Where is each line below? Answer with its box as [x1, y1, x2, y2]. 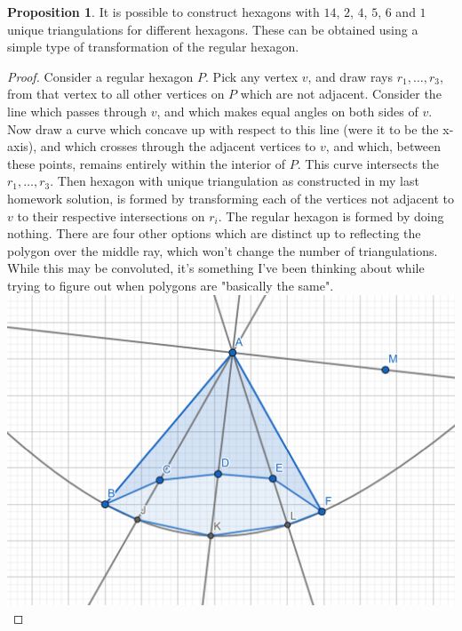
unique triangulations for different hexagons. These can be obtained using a [7, 20, 418, 38]
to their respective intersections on [17, 206, 205, 225]
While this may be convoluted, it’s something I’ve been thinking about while [7, 259, 425, 277]
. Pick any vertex [205, 67, 299, 85]
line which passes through [7, 101, 147, 120]
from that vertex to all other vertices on [7, 84, 225, 103]
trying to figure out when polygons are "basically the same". [7, 276, 334, 294]
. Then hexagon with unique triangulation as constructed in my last [50, 172, 419, 190]
